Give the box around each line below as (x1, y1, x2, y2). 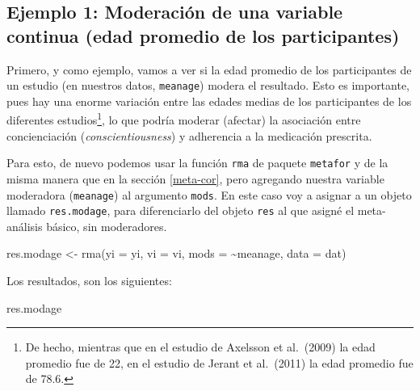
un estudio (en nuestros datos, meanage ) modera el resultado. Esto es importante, (6, 77, 410, 94)
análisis (6, 217, 43, 234)
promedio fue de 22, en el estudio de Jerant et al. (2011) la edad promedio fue (25, 354, 414, 371)
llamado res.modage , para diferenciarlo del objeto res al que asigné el (6, 202, 355, 219)
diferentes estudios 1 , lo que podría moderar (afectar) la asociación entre (6, 109, 361, 128)
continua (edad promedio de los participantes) (6, 23, 400, 48)
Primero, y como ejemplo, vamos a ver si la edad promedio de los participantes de (6, 61, 412, 78)
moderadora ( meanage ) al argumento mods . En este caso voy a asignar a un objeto (6, 186, 412, 203)
